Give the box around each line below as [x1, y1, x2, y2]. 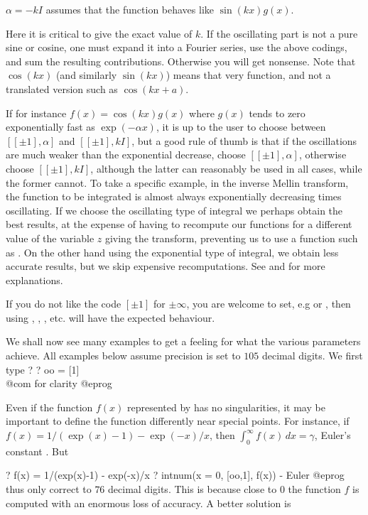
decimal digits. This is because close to [108, 482, 277, 497]
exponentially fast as [6, 119, 95, 134]
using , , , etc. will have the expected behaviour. [6, 310, 215, 325]
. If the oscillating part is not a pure [200, 26, 358, 40]
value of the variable [6, 230, 94, 245]
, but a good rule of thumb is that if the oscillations [131, 133, 357, 148]
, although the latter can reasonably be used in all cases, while [90, 161, 362, 175]
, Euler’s [314, 428, 351, 443]
